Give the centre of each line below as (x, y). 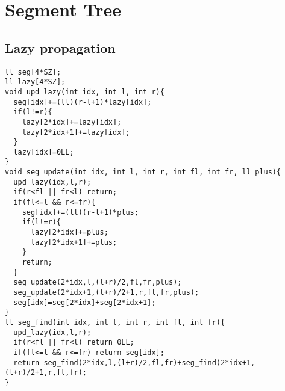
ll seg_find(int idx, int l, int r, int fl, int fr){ (115, 322)
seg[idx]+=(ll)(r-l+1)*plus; (80, 212)
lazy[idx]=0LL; (44, 152)
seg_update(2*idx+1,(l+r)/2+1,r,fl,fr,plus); (106, 293)
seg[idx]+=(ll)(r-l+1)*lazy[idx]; (83, 102)
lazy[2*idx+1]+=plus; (74, 242)
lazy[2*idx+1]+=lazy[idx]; (76, 132)
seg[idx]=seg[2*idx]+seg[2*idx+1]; (85, 302)
